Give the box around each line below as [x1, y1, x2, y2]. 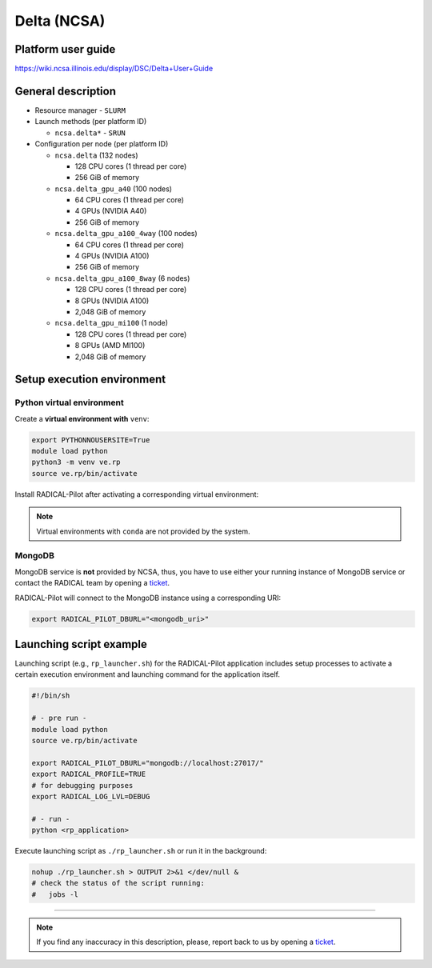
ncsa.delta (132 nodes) [54, 150, 139, 160]
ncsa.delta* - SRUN [54, 128, 126, 138]
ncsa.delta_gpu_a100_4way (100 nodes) [54, 229, 198, 238]
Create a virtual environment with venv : [14, 414, 150, 423]
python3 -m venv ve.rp [31, 458, 121, 467]
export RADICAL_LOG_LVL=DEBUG [31, 792, 150, 801]
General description [14, 84, 116, 98]
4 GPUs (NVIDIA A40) [74, 206, 147, 216]
